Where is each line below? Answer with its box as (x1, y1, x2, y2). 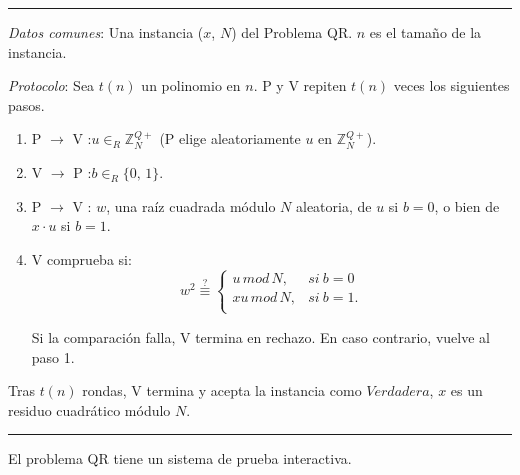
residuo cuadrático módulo (8, 399, 171, 420)
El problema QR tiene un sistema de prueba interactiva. (8, 448, 352, 469)
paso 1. (31, 346, 75, 367)
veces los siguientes (393, 75, 510, 96)
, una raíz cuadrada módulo (106, 195, 276, 216)
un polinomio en (141, 75, 241, 96)
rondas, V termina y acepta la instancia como (82, 380, 362, 401)
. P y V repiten (253, 75, 347, 96)
